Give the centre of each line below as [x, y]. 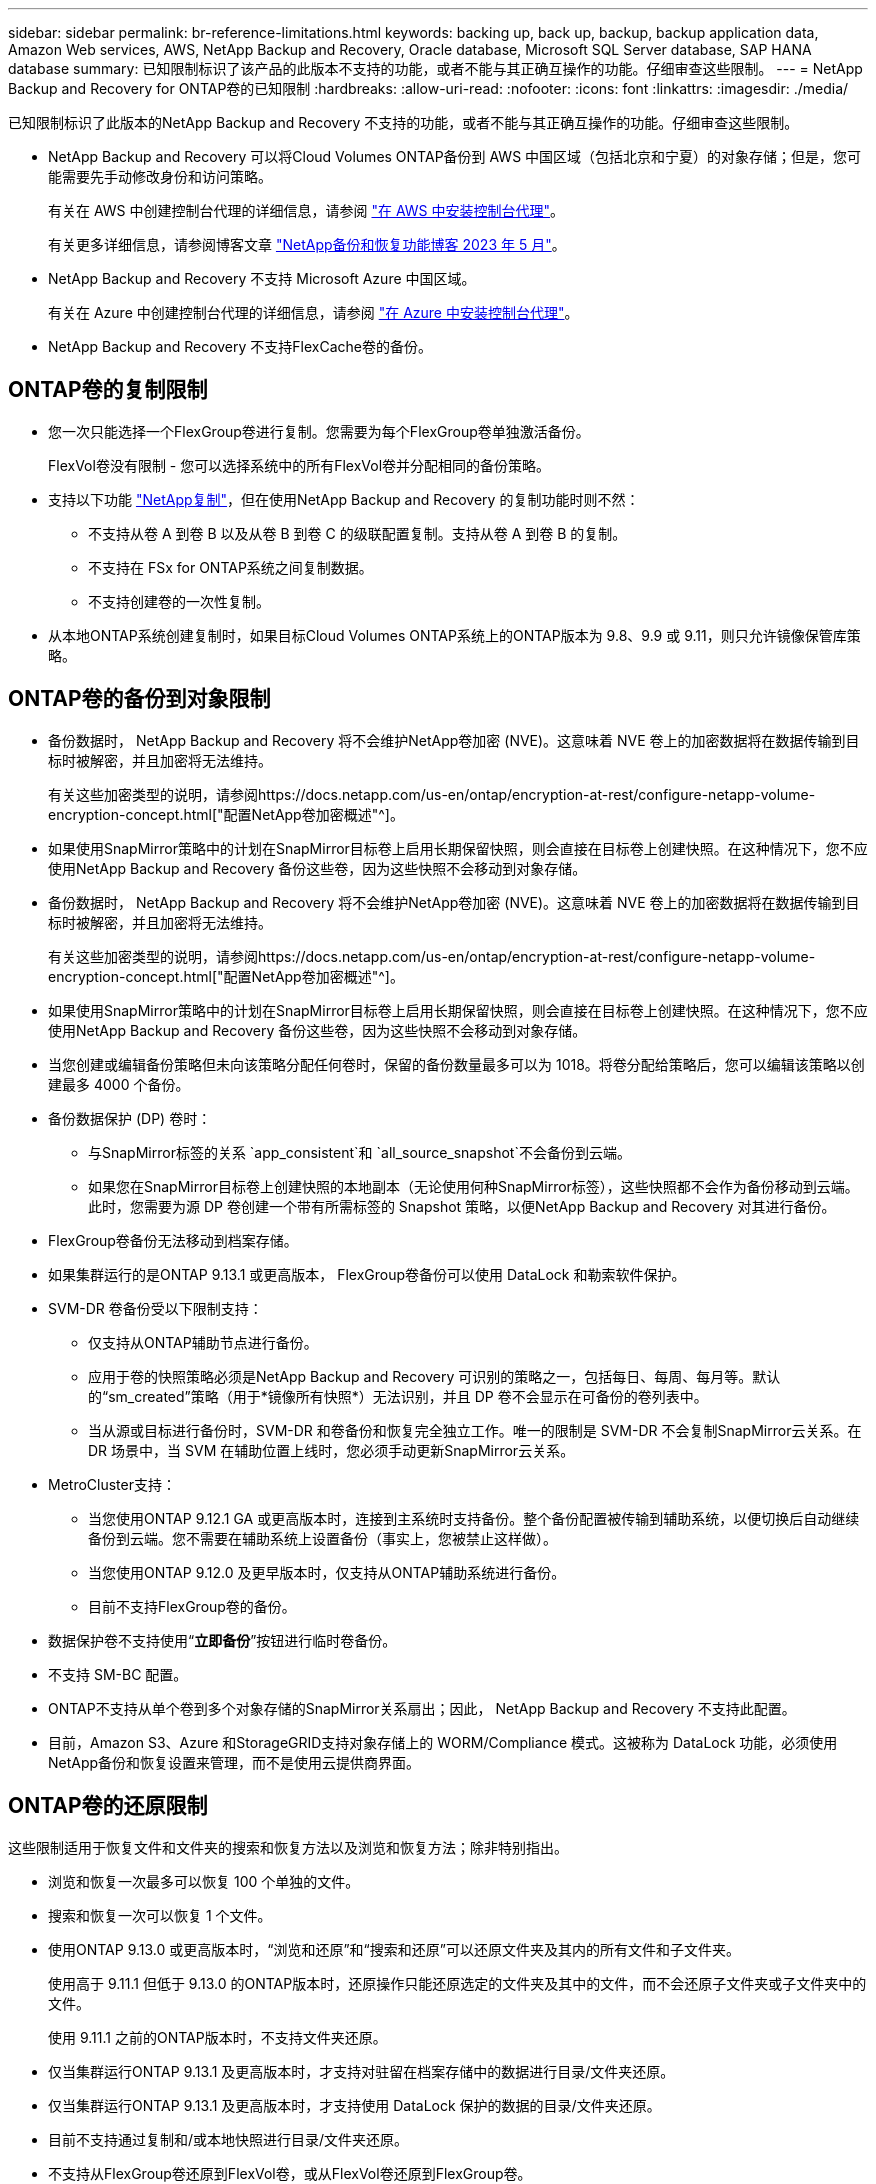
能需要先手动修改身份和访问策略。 [160, 176]
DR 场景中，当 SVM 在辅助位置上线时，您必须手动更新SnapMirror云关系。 [331, 1450]
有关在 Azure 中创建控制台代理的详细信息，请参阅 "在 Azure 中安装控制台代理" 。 [313, 312]
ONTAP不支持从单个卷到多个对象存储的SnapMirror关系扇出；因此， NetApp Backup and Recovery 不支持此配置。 [422, 1708]
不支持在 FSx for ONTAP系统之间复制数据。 [230, 567]
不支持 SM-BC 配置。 [118, 1674]
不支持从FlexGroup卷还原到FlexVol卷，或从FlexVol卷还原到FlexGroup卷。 [290, 2173]
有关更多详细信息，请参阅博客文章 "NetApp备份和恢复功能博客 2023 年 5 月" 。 [307, 244]
